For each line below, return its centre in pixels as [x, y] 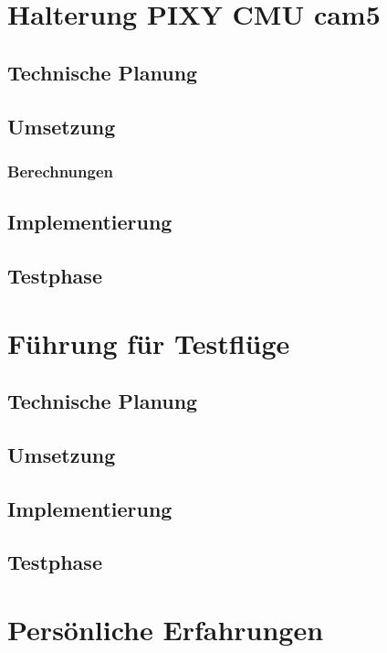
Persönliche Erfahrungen [166, 630]
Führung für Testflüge [149, 343]
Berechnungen [60, 171]
